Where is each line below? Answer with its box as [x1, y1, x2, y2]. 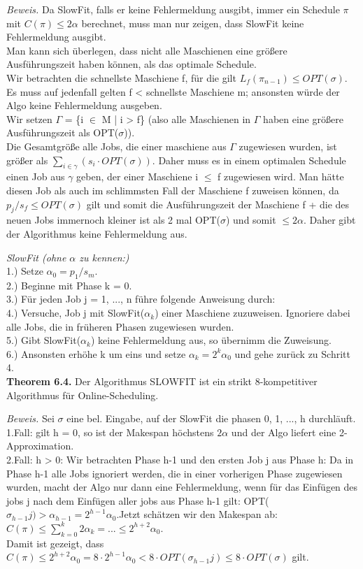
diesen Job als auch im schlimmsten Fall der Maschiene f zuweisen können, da [6, 182, 339, 197]
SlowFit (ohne [6, 250, 66, 264]
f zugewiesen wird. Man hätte [218, 169, 344, 184]
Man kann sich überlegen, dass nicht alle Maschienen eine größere [6, 43, 287, 57]
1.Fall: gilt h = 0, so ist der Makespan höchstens [6, 424, 214, 439]
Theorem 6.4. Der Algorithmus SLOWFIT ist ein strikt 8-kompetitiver [6, 374, 318, 389]
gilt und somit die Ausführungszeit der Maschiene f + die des [86, 196, 350, 211]
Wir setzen [6, 111, 52, 126]
